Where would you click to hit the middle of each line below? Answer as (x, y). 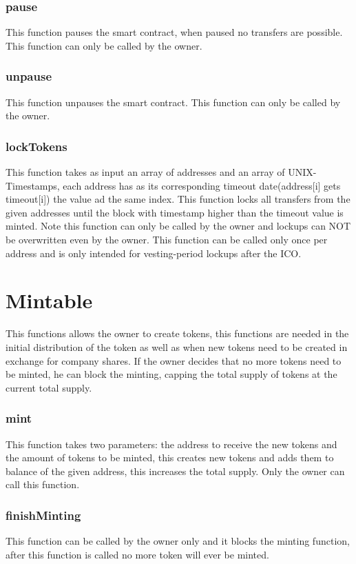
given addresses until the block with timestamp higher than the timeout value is (175, 212)
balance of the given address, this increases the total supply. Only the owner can (175, 471)
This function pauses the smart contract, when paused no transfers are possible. (174, 32)
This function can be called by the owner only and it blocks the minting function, (178, 541)
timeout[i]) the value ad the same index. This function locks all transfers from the (178, 199)
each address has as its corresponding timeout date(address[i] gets (202, 185)
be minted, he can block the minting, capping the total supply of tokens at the (171, 374)
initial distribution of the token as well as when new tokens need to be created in (177, 346)
